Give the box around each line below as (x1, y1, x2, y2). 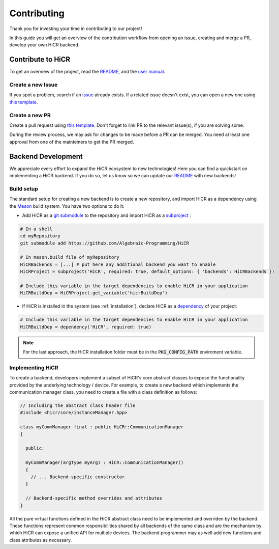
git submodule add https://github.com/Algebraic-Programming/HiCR (20, 240, 189, 246)
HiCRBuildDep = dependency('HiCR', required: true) (20, 324, 152, 330)
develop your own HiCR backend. (9, 42, 80, 48)
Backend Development (9, 152, 83, 160)
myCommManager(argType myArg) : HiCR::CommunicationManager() (25, 460, 184, 465)
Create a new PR (9, 112, 51, 119)
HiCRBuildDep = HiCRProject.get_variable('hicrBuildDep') (20, 290, 168, 296)
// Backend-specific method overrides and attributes (25, 496, 163, 501)
